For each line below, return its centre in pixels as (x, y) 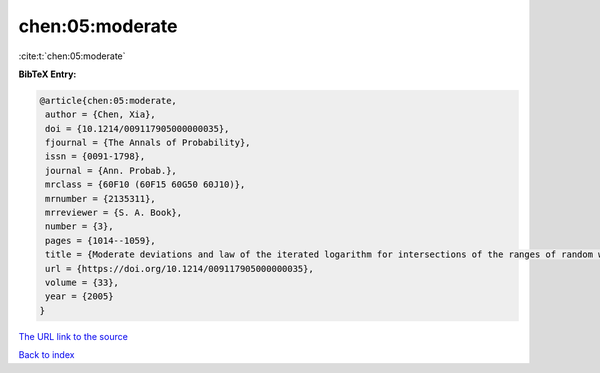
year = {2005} (79, 296)
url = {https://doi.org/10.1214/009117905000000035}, (179, 268)
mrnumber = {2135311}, (101, 198)
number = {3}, (79, 226)
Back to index (46, 355)
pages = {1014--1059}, (101, 240)
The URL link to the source (73, 336)
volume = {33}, (82, 282)
